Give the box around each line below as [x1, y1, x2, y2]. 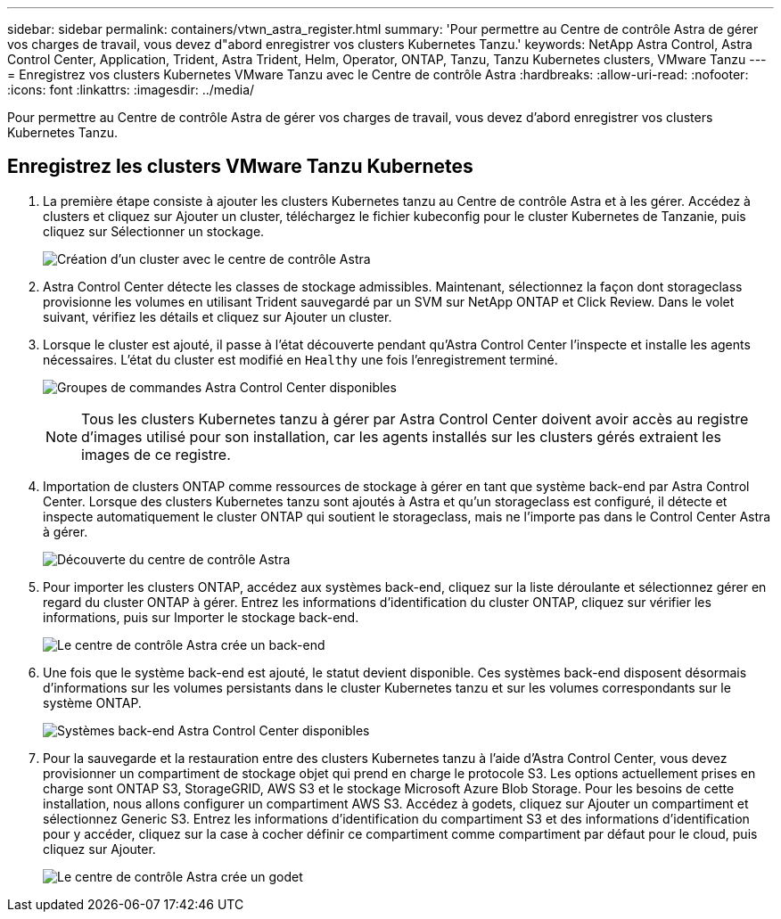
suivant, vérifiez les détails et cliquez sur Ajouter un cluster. [43, 308, 392, 324]
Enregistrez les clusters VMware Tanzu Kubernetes [7, 155, 473, 178]
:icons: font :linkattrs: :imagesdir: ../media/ [7, 82, 255, 97]
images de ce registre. [81, 445, 231, 464]
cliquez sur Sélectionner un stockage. [43, 223, 265, 239]
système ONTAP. [43, 694, 142, 710]
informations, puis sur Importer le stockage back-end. [43, 609, 359, 625]
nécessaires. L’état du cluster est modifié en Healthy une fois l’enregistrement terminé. [43, 351, 558, 367]
